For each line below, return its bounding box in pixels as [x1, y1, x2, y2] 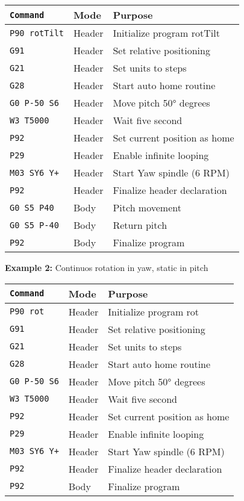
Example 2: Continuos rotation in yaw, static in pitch [5, 261, 208, 273]
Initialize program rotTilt [113, 26, 220, 40]
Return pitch [113, 218, 167, 232]
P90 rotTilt [10, 28, 64, 38]
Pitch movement [113, 201, 181, 214]
